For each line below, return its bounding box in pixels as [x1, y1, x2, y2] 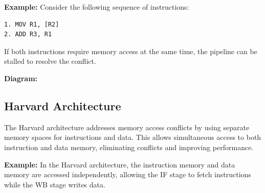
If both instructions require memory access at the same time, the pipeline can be [4, 45, 257, 56]
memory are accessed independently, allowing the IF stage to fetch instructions [4, 169, 251, 180]
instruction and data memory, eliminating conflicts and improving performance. [4, 141, 254, 152]
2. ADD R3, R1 [4, 31, 52, 38]
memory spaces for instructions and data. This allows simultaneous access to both [4, 132, 261, 142]
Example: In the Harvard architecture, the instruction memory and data [4, 159, 235, 170]
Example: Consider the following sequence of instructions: [4, 2, 189, 12]
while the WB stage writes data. [4, 179, 105, 189]
